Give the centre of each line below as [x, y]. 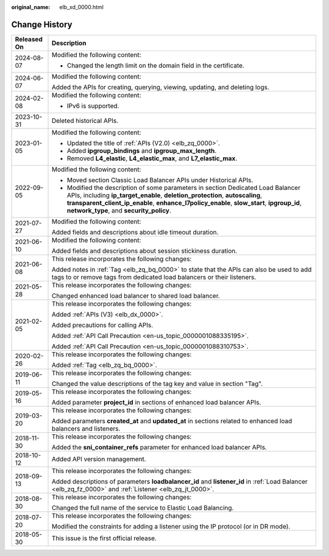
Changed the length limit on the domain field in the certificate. [156, 65]
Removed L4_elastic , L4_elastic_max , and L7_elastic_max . [152, 158]
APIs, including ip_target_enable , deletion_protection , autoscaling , [164, 195]
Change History [42, 24]
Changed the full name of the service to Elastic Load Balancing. [143, 507]
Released [29, 39]
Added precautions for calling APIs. [102, 325]
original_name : [31, 7]
